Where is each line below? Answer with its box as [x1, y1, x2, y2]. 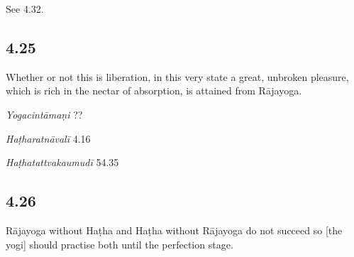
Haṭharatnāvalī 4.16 [6, 131, 91, 146]
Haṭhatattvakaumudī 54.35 [6, 155, 119, 170]
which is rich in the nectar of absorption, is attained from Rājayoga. [6, 83, 302, 98]
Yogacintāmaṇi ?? [6, 106, 83, 121]
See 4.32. [6, 1, 44, 16]
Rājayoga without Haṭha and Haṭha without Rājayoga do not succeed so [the [6, 222, 343, 237]
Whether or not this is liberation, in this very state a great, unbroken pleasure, [6, 69, 349, 84]
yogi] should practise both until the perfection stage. [6, 236, 233, 251]
